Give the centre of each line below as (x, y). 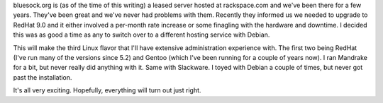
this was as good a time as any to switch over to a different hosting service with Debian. (141, 35)
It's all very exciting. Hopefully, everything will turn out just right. (107, 90)
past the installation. (43, 77)
